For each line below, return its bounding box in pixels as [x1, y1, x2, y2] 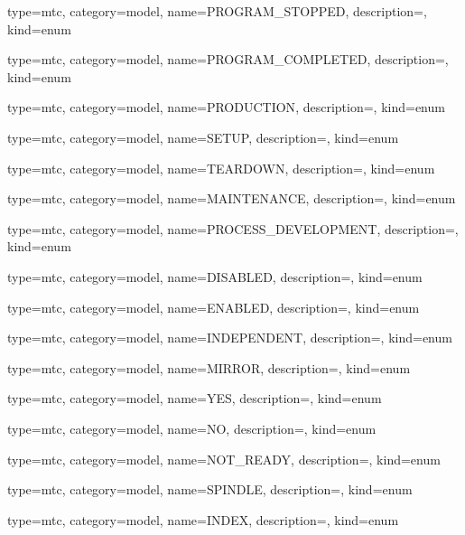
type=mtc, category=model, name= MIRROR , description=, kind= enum [7, 358, 411, 377]
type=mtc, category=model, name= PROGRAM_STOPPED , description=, [7, 2, 427, 20]
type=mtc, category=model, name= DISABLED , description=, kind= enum [7, 267, 423, 286]
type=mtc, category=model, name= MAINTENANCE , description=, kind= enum [7, 189, 456, 208]
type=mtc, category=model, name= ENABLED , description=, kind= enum [7, 297, 420, 316]
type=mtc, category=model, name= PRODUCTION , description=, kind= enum [7, 98, 445, 117]
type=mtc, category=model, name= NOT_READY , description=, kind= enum [7, 449, 441, 468]
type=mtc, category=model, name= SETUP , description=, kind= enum [7, 127, 399, 146]
